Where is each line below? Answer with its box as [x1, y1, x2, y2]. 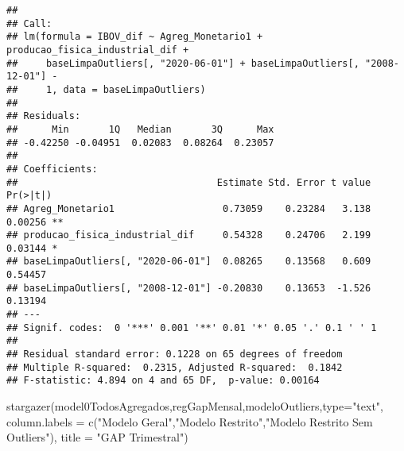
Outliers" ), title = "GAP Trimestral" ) [6, 429, 188, 445]
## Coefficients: [6, 163, 98, 175]
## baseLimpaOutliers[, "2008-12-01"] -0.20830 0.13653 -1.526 [6, 282, 371, 294]
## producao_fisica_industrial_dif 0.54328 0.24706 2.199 [6, 229, 371, 241]
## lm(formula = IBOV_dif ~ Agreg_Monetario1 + [6, 31, 263, 43]
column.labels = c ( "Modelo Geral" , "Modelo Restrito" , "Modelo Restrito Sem [6, 413, 373, 430]
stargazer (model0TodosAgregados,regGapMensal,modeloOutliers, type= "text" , [6, 398, 384, 414]
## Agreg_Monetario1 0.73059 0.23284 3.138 [6, 202, 371, 214]
